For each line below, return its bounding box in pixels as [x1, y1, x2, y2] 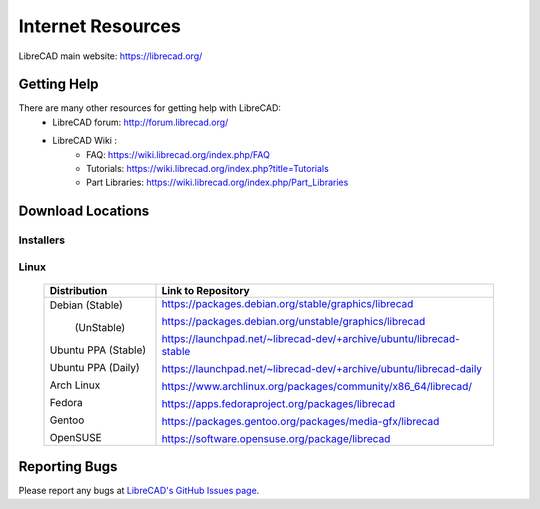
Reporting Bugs [18, 458, 118, 475]
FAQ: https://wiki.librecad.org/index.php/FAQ [86, 148, 270, 160]
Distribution [49, 283, 108, 297]
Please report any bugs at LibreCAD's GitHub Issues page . [18, 485, 260, 497]
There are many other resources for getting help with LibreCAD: [18, 102, 282, 114]
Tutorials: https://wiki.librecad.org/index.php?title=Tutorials [86, 163, 329, 175]
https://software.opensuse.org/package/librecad [161, 431, 391, 445]
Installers [18, 233, 65, 247]
